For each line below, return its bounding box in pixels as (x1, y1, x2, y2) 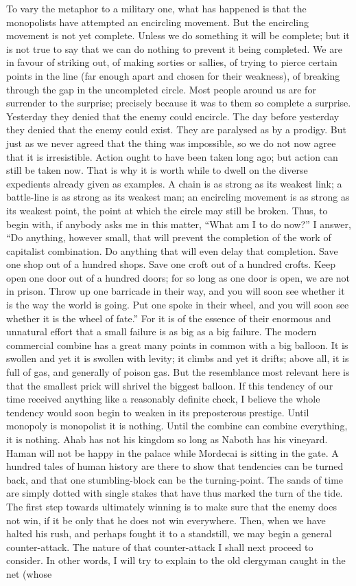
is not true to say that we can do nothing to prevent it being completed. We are (6, 41, 342, 56)
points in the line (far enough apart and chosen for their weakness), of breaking (6, 68, 340, 82)
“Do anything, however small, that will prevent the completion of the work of (6, 230, 331, 245)
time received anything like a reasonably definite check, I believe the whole (6, 392, 320, 406)
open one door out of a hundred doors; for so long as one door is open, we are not (6, 270, 351, 284)
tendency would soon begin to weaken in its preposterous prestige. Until (6, 405, 309, 419)
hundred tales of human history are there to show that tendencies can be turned (6, 459, 344, 473)
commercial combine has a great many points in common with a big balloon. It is (6, 337, 348, 352)
